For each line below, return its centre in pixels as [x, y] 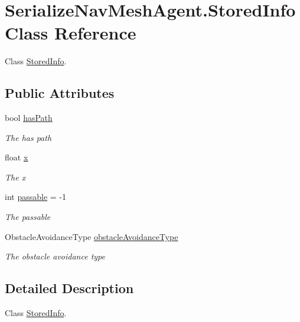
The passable [28, 217]
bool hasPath [29, 118]
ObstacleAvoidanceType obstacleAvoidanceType [92, 236]
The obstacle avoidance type [55, 256]
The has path [28, 137]
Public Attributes [60, 93]
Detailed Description [69, 288]
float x [17, 157]
